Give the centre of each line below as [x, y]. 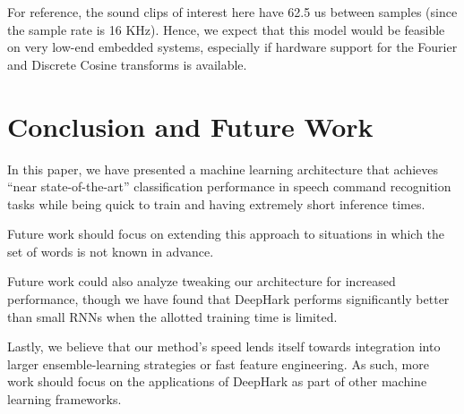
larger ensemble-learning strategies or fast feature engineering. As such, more [218, 363]
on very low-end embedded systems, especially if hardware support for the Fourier [232, 47]
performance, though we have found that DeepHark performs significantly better [228, 299]
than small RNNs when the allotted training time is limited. [172, 316]
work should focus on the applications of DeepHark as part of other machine [217, 381]
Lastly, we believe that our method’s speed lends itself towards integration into [224, 346]
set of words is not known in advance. [111, 251]
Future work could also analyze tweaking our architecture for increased [202, 281]
